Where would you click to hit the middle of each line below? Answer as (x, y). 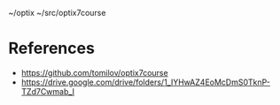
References (51, 49)
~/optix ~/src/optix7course (57, 13)
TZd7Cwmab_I (48, 91)
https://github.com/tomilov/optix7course (95, 72)
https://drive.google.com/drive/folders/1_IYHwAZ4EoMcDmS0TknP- (146, 82)
